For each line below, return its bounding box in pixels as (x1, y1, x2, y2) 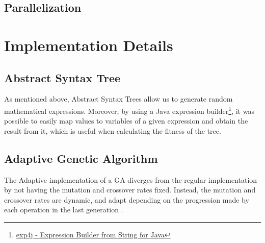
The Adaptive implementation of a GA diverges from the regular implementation (4, 174, 257, 185)
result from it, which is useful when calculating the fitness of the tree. (4, 125, 221, 136)
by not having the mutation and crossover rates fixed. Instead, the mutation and (4, 184, 256, 195)
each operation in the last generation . (4, 204, 123, 215)
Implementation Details (4, 34, 173, 55)
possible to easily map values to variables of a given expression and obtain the (4, 115, 248, 126)
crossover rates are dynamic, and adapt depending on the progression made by (4, 194, 249, 205)
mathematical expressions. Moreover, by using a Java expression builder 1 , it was (4, 104, 254, 116)
